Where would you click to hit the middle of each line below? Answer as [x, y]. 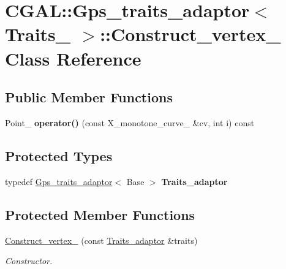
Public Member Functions [89, 97]
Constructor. [29, 261]
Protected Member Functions [100, 214]
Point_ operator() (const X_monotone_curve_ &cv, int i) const [130, 122]
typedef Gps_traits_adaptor [59, 181]
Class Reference [73, 58]
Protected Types [59, 155]
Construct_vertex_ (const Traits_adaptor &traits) [101, 240]
